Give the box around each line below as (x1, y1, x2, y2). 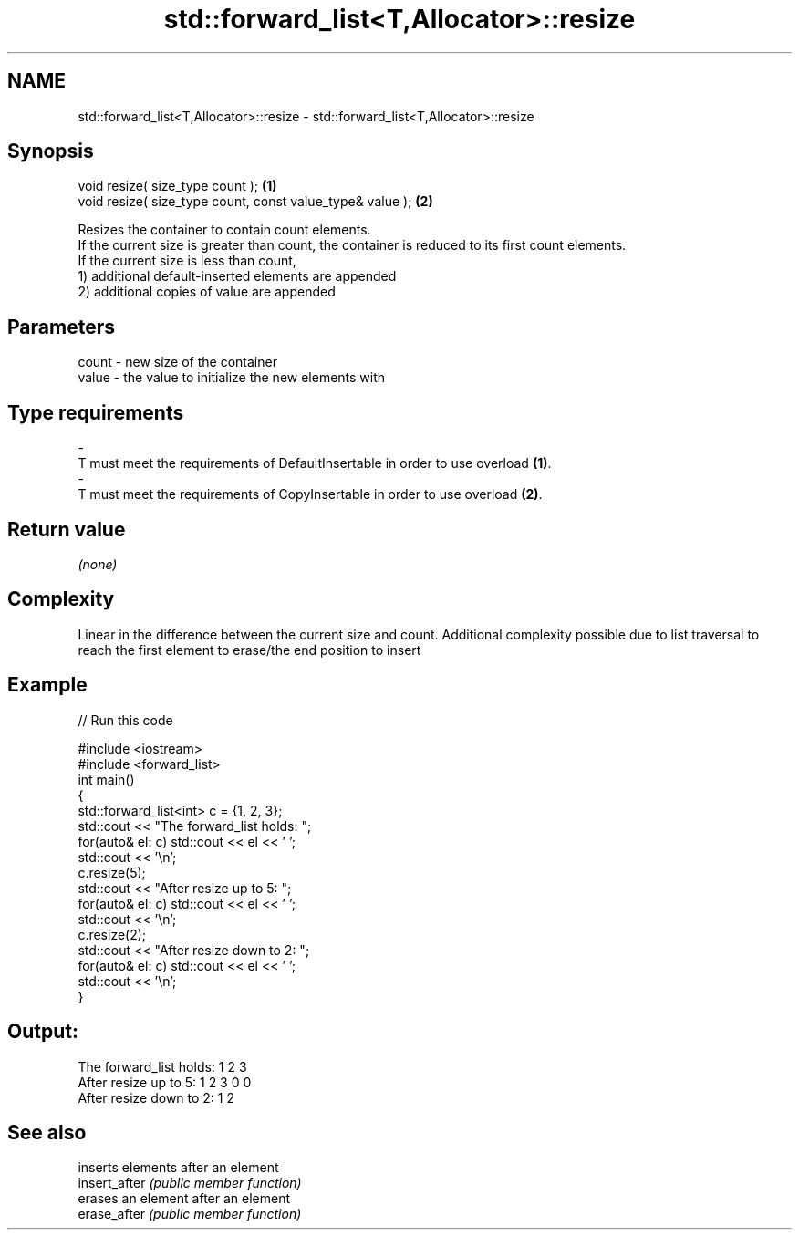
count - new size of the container (78, 354, 277, 370)
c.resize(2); (78, 926, 147, 942)
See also (7, 1120, 87, 1144)
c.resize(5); (78, 864, 146, 880)
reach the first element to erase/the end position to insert (78, 641, 421, 658)
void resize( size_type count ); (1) (78, 178, 277, 194)
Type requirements (7, 400, 184, 424)
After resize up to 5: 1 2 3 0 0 (78, 1074, 252, 1090)
